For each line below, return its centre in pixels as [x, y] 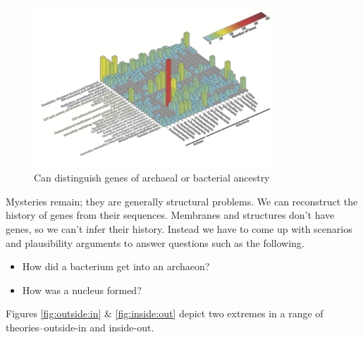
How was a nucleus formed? [82, 290]
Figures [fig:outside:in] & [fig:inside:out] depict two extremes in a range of [165, 313]
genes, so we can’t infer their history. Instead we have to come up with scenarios [179, 229]
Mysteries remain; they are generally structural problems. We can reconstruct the [182, 201]
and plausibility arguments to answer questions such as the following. [155, 242]
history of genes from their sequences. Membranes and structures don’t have [170, 215]
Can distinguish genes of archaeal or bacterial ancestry [152, 178]
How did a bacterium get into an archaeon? [116, 266]
